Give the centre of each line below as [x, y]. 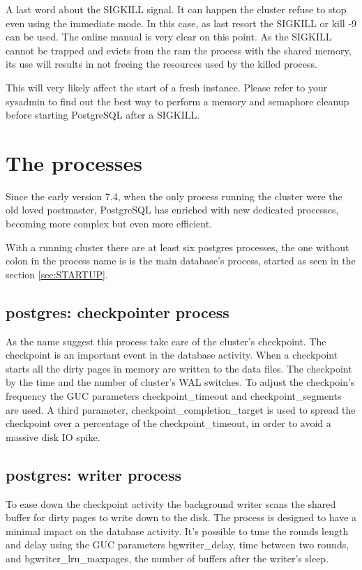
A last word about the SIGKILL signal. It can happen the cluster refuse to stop [176, 9]
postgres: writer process [93, 474]
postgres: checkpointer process [118, 312]
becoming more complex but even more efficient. [109, 224]
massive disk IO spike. [53, 436]
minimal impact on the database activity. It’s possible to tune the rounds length [177, 531]
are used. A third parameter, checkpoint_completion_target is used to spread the [181, 409]
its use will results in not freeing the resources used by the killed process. [161, 64]
